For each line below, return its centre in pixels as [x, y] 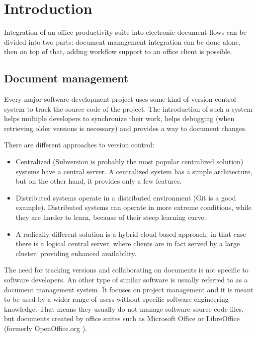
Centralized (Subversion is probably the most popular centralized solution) [129, 162]
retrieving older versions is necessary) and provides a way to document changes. [126, 128]
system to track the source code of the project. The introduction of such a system [128, 108]
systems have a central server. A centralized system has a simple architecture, [134, 171]
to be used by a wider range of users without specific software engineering [116, 299]
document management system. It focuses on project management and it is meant [129, 289]
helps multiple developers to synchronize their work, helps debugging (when [119, 118]
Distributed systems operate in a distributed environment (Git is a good [126, 197]
